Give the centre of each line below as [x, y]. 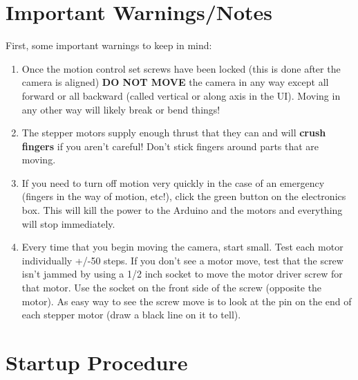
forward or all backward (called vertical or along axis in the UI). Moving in [181, 95]
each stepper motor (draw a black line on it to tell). [131, 315]
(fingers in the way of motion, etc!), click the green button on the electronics [184, 196]
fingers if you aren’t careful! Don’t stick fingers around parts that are [170, 146]
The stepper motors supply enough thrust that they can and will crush [174, 133]
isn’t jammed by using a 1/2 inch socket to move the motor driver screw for [182, 274]
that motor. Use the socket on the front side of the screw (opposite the [172, 288]
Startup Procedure [97, 362]
